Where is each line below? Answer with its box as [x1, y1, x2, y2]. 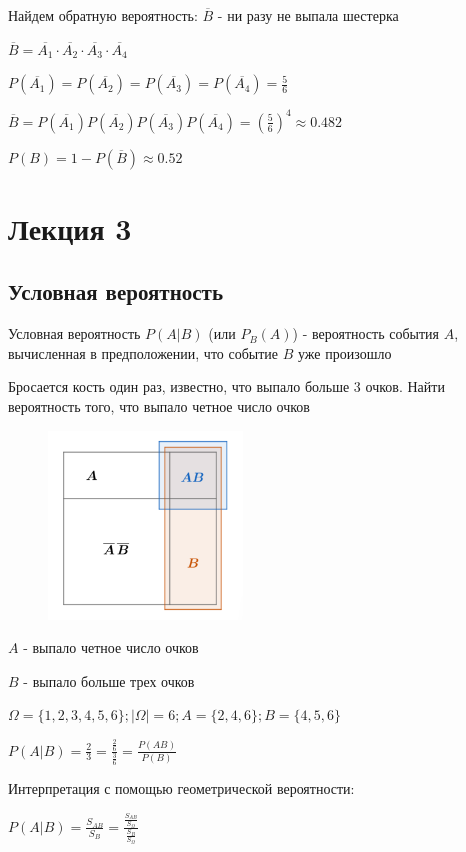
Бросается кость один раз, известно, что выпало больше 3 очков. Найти [8, 376, 445, 397]
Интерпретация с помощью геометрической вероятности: [8, 778, 355, 799]
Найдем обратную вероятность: [8, 5, 198, 25]
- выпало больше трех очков [23, 670, 195, 691]
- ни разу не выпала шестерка [217, 5, 399, 25]
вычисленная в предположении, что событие [8, 342, 279, 363]
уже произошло [298, 342, 392, 363]
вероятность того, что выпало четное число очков [8, 396, 310, 417]
